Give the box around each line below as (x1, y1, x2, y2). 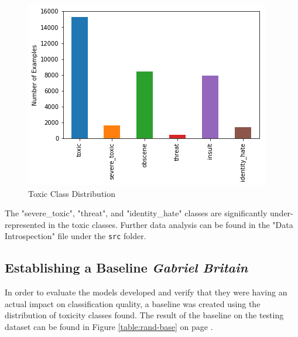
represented (5, 218, 46, 230)
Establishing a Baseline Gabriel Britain (5, 258, 248, 277)
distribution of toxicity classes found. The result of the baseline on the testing (5, 309, 284, 321)
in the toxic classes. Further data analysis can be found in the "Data (48, 218, 293, 230)
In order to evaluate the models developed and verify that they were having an (5, 286, 287, 298)
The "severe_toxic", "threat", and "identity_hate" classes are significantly (5, 207, 268, 219)
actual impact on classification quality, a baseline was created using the (5, 297, 261, 309)
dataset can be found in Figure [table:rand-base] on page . (5, 321, 213, 333)
